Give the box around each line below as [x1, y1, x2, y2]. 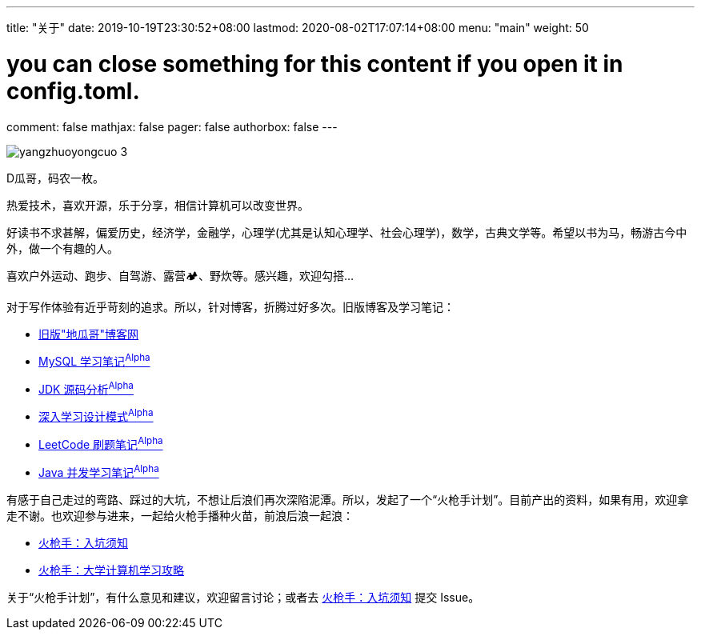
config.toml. [6, 77, 140, 105]
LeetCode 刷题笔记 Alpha [38, 435, 163, 452]
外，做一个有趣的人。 [6, 241, 118, 255]
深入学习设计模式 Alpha [38, 407, 154, 424]
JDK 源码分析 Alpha [38, 380, 134, 396]
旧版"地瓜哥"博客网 [38, 326, 139, 341]
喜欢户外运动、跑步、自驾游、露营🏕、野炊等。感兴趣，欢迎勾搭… [6, 268, 355, 282]
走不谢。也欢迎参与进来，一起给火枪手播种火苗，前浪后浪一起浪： [6, 508, 354, 522]
